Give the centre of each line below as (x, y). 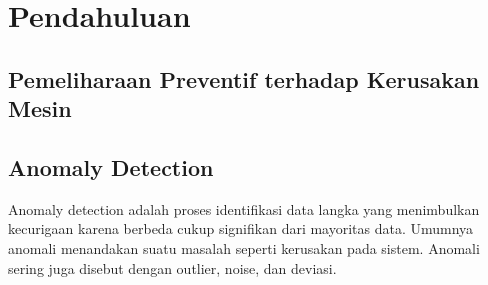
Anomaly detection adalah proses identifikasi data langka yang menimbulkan (244, 208)
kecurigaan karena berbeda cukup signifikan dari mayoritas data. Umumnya (241, 228)
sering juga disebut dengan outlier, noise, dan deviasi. (172, 267)
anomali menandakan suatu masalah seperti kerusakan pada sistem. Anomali (244, 247)
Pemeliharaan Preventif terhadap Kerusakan (244, 78)
